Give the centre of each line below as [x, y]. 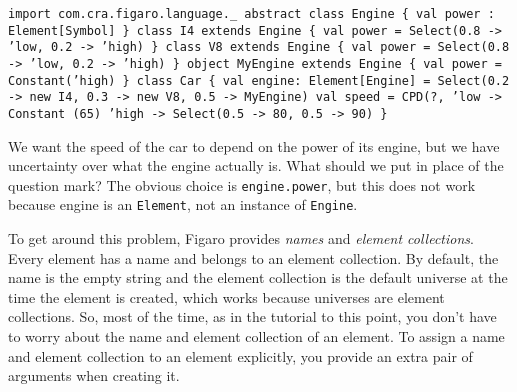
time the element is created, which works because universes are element [226, 296]
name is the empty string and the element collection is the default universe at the [258, 277]
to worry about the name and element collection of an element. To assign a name [256, 336]
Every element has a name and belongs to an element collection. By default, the [253, 257]
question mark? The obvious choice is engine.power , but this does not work [242, 184]
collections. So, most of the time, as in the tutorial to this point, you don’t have [252, 316]
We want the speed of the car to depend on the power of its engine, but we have [254, 145]
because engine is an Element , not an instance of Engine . [183, 204]
